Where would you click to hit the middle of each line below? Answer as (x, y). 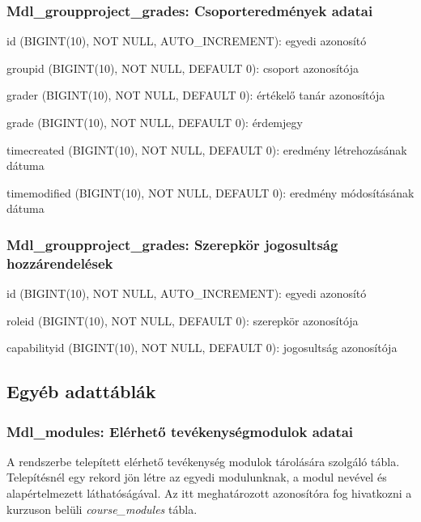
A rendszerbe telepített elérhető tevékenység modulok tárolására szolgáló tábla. (203, 461)
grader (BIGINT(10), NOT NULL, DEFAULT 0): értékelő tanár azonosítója (196, 95)
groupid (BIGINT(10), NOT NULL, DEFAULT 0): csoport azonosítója (183, 68)
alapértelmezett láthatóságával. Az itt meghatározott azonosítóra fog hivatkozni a (209, 493)
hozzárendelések (60, 263)
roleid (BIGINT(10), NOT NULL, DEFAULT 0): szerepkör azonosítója (183, 320)
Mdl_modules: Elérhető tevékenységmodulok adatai (180, 431)
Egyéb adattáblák (81, 391)
